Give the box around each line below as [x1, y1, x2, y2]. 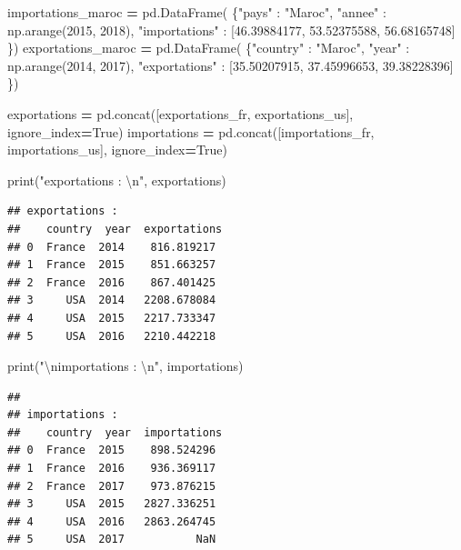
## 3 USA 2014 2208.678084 [7, 294, 216, 307]
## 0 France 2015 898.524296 [7, 444, 216, 457]
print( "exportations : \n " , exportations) [7, 170, 226, 189]
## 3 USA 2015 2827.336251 [7, 497, 216, 511]
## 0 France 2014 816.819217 [7, 240, 216, 254]
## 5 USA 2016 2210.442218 [7, 329, 216, 343]
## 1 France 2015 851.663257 [7, 258, 216, 272]
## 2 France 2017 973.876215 [7, 479, 216, 493]
